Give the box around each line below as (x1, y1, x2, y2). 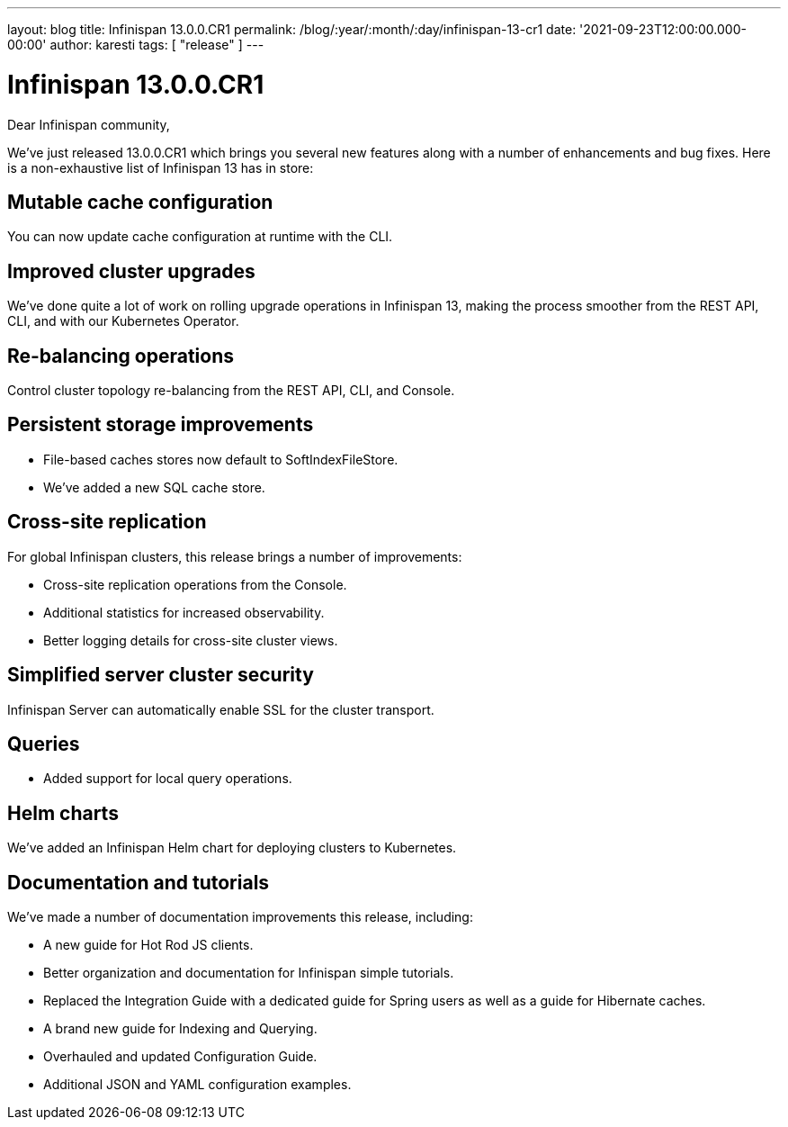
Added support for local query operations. (43, 771, 292, 787)
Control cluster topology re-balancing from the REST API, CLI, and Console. (7, 383, 455, 399)
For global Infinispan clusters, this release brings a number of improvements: (7, 548, 462, 564)
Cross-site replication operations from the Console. (43, 576, 347, 592)
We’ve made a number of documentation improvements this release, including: (7, 909, 473, 925)
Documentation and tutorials (7, 870, 270, 894)
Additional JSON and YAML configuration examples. (43, 1077, 352, 1093)
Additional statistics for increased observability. (43, 604, 325, 620)
